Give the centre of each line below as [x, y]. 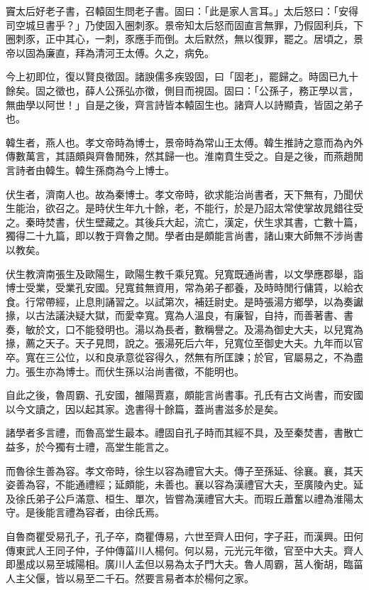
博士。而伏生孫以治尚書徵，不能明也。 [154, 371]
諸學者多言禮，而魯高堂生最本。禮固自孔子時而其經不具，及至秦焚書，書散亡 [184, 433]
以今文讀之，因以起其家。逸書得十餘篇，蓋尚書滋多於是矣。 [145, 408]
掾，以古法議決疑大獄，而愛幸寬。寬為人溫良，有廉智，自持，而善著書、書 [180, 315]
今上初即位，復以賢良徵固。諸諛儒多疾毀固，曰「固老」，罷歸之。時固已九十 [182, 76]
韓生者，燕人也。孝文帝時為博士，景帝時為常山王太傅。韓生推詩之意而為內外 [184, 142]
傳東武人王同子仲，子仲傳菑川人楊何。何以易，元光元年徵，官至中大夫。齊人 [184, 550]
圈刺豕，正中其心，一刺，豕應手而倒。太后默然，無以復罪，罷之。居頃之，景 [184, 39]
